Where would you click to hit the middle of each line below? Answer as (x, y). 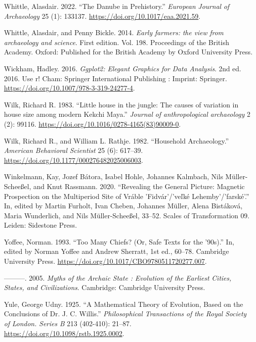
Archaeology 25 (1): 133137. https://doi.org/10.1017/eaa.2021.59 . (102, 16)
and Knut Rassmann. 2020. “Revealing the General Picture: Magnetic (139, 186)
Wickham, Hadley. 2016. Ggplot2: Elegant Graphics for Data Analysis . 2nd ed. (123, 68)
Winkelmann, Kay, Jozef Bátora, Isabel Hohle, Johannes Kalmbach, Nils (114, 176)
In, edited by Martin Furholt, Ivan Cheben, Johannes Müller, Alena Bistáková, (123, 206)
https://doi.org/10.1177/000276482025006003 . (74, 160)
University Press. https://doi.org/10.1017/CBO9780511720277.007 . (106, 261)
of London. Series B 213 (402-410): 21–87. (68, 323)
